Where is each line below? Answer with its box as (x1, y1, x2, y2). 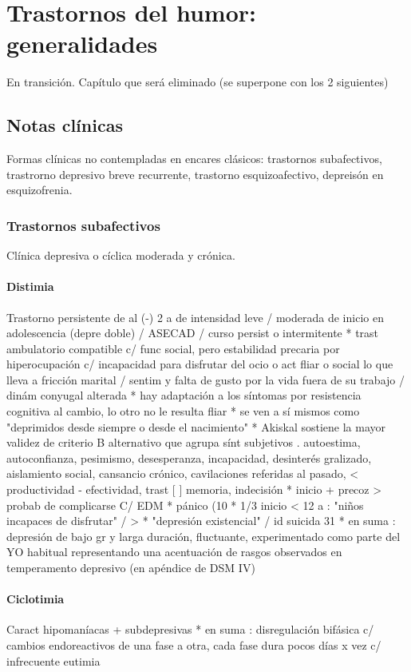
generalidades (6, 27, 158, 60)
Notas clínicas (6, 113, 123, 137)
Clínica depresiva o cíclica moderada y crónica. (6, 247, 235, 264)
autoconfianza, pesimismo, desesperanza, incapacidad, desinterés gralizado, (6, 449, 372, 466)
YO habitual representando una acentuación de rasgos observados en (6, 543, 342, 560)
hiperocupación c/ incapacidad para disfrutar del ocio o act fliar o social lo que (6, 356, 393, 372)
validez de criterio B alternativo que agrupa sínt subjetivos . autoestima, (6, 434, 361, 451)
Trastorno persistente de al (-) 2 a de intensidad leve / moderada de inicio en (6, 308, 384, 325)
